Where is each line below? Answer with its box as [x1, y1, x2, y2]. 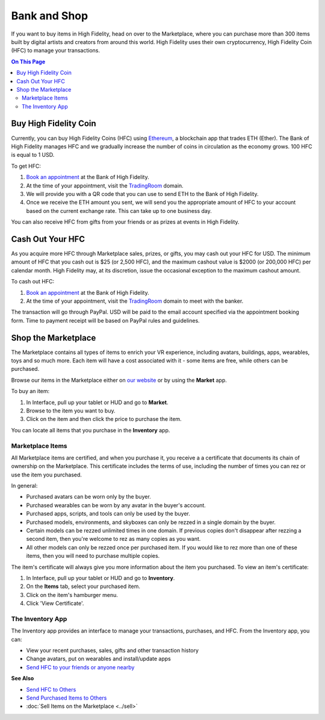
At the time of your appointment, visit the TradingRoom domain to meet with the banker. [26, 297, 244, 305]
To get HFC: [11, 162, 42, 169]
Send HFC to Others [26, 686, 76, 693]
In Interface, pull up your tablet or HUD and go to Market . [26, 399, 169, 406]
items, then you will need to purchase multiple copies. [26, 552, 160, 560]
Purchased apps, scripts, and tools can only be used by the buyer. [26, 510, 191, 517]
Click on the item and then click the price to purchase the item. [26, 415, 182, 423]
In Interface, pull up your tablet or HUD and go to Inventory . [26, 574, 175, 581]
